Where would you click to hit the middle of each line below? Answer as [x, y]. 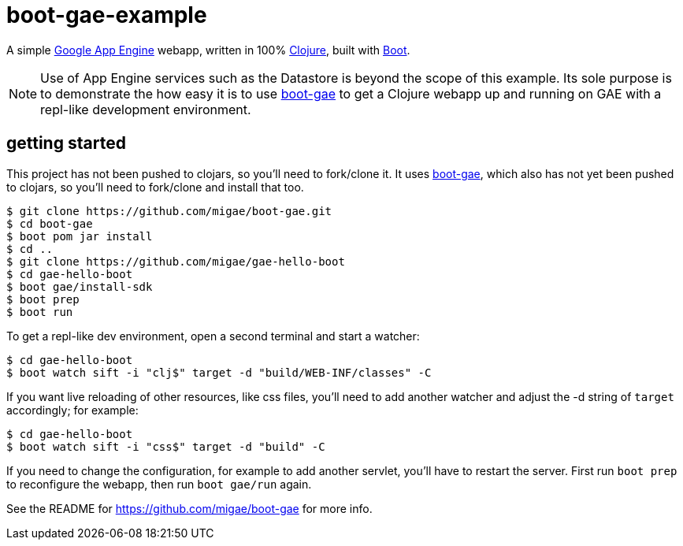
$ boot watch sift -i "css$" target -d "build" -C [166, 446]
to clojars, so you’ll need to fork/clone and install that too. [155, 187]
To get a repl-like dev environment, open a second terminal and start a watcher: [213, 336]
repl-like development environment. [146, 109]
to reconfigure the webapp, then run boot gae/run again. [159, 484]
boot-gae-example [107, 15]
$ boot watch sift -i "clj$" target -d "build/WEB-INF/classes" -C [219, 372]
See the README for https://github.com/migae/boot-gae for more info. [189, 508]
